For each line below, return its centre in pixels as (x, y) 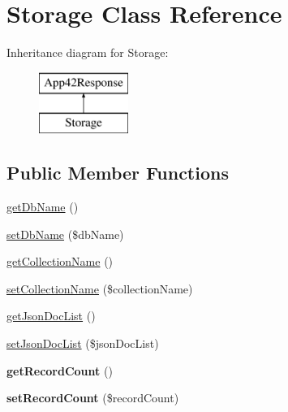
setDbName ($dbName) (65, 234)
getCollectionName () (60, 261)
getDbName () (43, 207)
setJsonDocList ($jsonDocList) (83, 343)
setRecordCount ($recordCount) (93, 398)
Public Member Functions (118, 173)
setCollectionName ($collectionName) (100, 288)
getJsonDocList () (51, 316)
